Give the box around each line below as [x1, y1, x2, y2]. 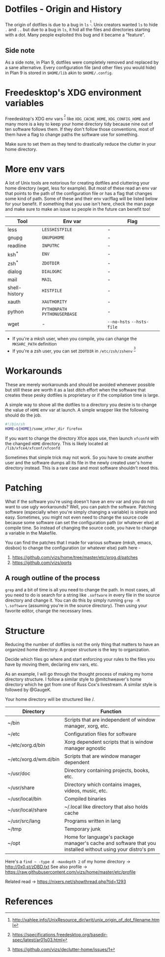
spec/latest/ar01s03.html [12, 937, 63, 943]
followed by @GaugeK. [5, 687, 52, 693]
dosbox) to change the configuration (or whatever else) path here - [5, 544, 141, 551]
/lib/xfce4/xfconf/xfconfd [5, 446, 60, 451]
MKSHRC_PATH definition [12, 341, 57, 347]
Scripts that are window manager [64, 753, 141, 760]
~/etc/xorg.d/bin [7, 742, 45, 749]
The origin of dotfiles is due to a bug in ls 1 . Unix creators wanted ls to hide [5, 20, 158, 28]
